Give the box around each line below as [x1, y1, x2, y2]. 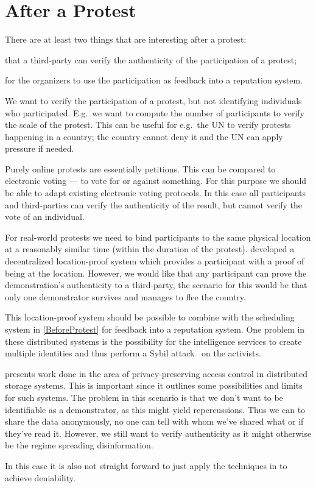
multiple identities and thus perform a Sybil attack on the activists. [5, 347, 261, 359]
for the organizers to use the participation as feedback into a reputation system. [5, 74, 303, 87]
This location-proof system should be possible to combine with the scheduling [5, 311, 295, 324]
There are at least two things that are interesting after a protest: [5, 33, 247, 46]
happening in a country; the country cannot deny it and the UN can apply [5, 130, 283, 143]
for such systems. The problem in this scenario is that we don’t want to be [5, 391, 283, 403]
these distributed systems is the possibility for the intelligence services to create [5, 334, 302, 347]
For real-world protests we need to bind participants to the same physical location [5, 230, 311, 243]
